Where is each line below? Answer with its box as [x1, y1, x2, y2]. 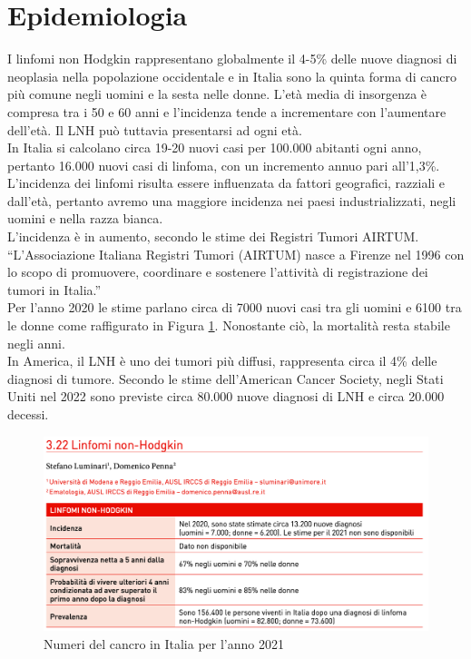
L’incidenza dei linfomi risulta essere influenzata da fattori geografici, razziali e [7, 173, 446, 192]
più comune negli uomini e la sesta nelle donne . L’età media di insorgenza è [7, 84, 427, 103]
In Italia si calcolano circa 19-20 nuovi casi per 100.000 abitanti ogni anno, [7, 138, 422, 157]
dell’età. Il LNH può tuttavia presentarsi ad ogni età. [7, 120, 302, 139]
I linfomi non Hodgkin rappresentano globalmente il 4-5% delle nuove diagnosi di [7, 49, 457, 68]
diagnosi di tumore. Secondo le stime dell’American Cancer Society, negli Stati [7, 369, 444, 388]
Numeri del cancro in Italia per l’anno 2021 [44, 634, 284, 654]
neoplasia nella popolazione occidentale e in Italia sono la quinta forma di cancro [7, 66, 456, 85]
